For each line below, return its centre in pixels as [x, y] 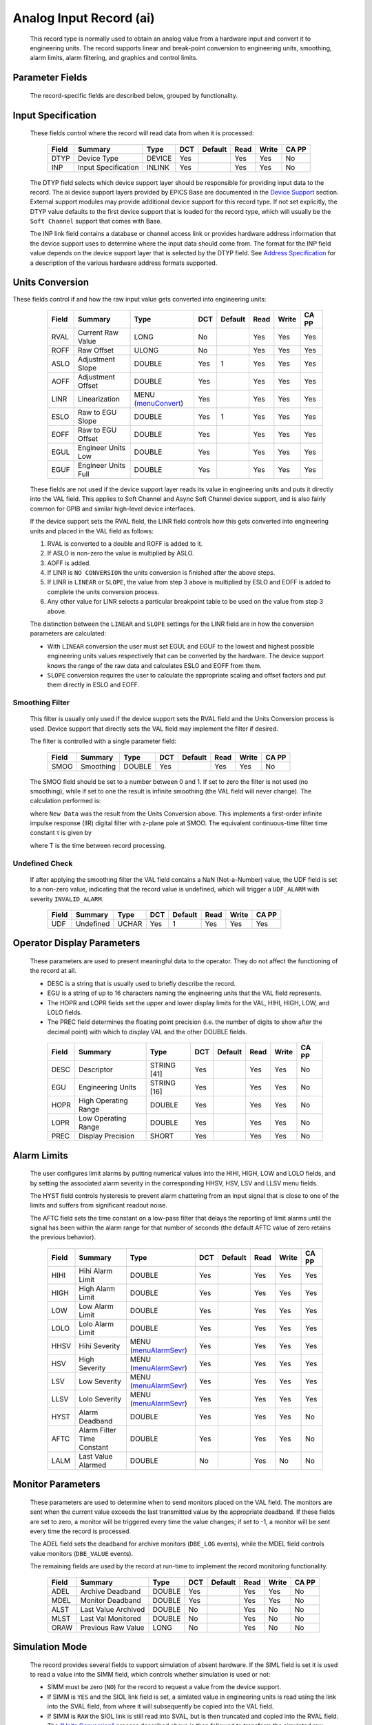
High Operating [103, 1101]
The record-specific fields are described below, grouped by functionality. [134, 95]
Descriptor [95, 1069]
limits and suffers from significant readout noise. [99, 1205]
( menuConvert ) [159, 403]
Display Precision [106, 1136]
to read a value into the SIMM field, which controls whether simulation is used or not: [150, 1675]
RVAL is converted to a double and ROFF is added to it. [125, 543]
